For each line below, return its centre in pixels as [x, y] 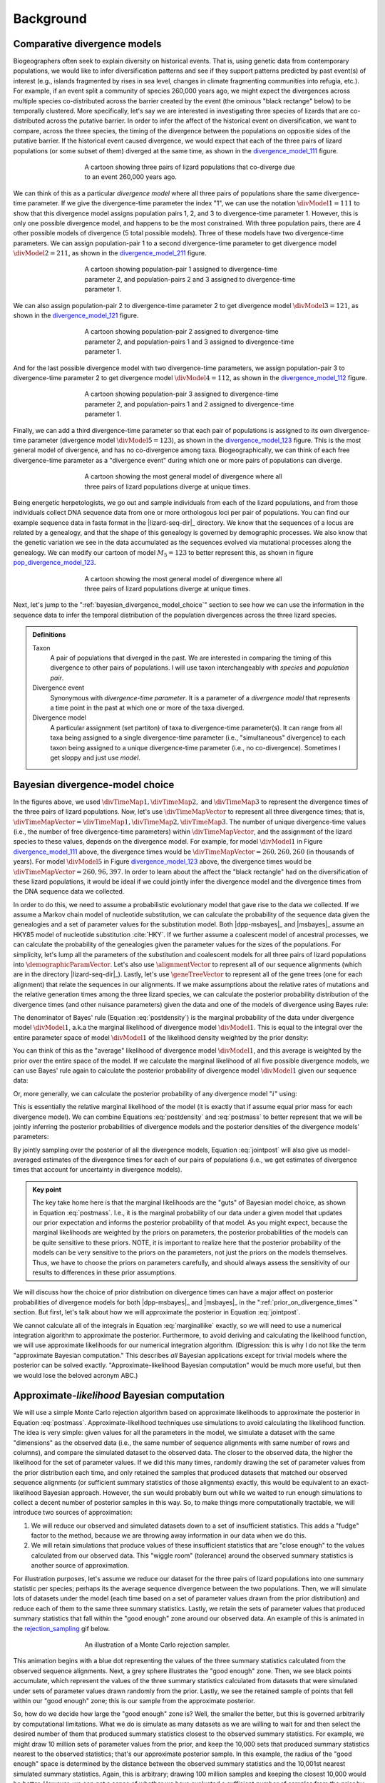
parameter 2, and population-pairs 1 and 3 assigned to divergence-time [189, 342]
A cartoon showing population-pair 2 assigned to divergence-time [181, 332]
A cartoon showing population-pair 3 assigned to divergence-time [181, 394]
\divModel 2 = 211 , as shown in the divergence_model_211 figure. [110, 253]
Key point [47, 1189]
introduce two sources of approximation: [73, 1513]
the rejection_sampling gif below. [62, 1628]
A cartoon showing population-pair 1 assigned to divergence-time [181, 269]
